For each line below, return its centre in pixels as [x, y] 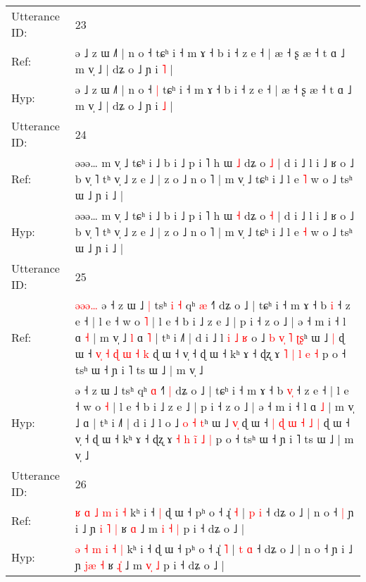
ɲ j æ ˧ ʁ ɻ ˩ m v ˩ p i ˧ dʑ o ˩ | [150, 565]
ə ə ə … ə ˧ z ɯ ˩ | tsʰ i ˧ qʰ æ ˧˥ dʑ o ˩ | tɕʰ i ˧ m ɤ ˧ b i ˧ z [213, 305]
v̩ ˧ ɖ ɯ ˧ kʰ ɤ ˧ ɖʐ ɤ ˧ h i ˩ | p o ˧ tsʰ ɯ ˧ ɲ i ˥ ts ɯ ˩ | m [214, 439]
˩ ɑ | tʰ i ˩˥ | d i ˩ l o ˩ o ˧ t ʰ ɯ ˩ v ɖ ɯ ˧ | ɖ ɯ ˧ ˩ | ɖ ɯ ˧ [212, 422]
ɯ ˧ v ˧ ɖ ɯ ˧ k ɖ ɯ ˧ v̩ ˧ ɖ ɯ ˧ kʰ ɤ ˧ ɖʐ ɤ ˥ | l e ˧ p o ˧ [210, 353]
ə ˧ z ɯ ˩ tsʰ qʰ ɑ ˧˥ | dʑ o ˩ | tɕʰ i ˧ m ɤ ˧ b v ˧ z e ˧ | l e [212, 390]
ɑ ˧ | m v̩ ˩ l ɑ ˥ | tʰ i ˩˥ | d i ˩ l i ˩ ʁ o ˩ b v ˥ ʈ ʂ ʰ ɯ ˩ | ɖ [210, 337]
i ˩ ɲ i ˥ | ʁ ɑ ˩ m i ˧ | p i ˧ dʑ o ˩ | [160, 528]
